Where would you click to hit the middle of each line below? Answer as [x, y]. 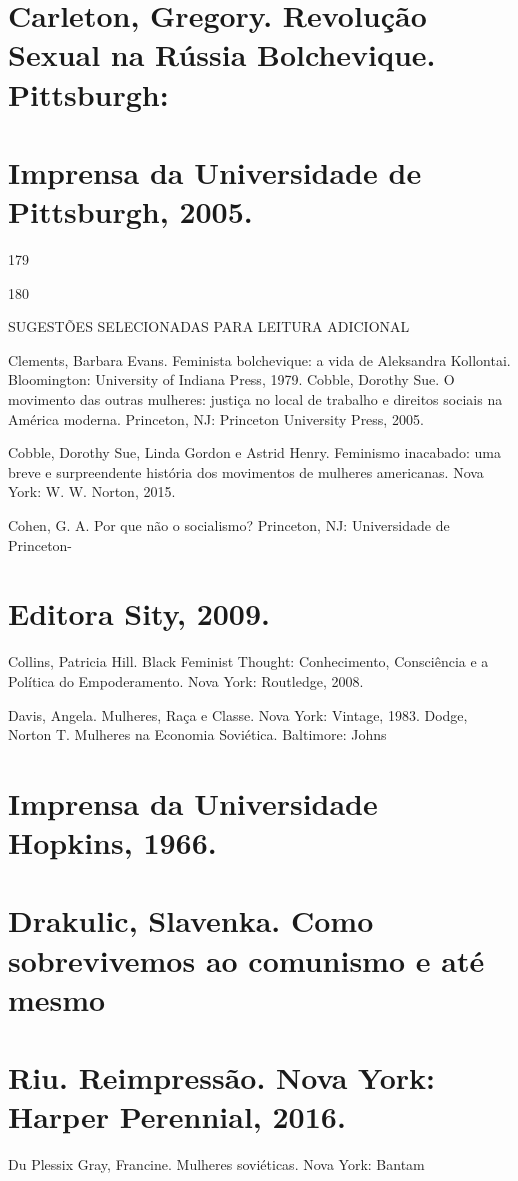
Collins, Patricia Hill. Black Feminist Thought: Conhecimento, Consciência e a [248, 661]
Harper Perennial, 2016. [177, 1116]
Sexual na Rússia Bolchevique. [222, 54]
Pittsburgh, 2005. [130, 211]
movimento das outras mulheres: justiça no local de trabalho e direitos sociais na [255, 399]
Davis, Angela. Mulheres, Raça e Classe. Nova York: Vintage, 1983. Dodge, [238, 714]
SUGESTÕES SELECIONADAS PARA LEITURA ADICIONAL [209, 326]
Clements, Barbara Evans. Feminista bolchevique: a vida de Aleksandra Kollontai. [259, 359]
